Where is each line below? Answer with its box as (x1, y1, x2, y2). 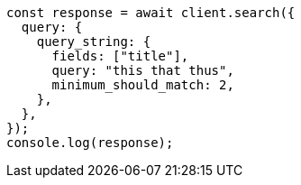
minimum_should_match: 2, (51, 78, 234, 92)
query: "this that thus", (51, 63, 234, 78)
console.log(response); (6, 135, 174, 150)
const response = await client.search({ (6, 5, 296, 20)
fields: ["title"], (51, 49, 189, 63)
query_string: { (36, 34, 151, 49)
